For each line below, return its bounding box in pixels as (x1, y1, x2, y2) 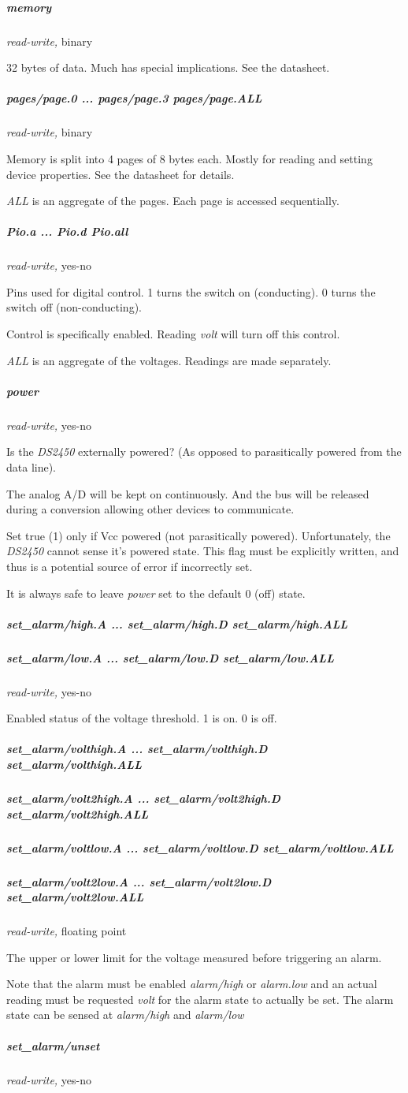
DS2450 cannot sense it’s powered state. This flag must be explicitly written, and (6, 543, 399, 559)
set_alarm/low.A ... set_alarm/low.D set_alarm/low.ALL (6, 649, 334, 666)
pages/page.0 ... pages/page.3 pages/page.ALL (6, 90, 262, 106)
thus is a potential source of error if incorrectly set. (6, 558, 253, 574)
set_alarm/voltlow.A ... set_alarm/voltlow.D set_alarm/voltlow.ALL (6, 839, 394, 856)
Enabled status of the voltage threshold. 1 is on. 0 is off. (6, 710, 277, 726)
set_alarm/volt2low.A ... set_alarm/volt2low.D (6, 873, 272, 890)
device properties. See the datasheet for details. (6, 166, 235, 182)
